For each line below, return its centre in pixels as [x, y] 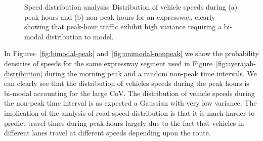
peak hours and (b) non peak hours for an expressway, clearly [120, 16]
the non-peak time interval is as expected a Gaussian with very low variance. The [130, 103]
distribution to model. [80, 36]
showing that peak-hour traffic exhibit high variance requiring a [123, 27]
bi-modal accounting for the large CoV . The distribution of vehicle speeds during [129, 93]
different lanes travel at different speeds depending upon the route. [107, 133]
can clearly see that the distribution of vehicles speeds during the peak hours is [127, 83]
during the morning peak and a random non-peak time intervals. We [151, 73]
